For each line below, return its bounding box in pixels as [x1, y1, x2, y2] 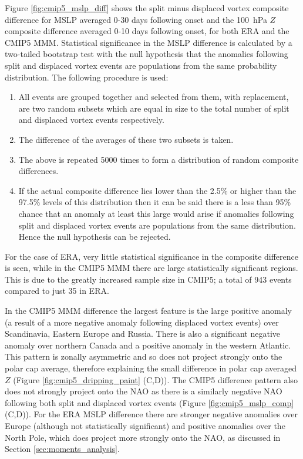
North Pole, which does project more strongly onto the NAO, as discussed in [5, 431, 281, 443]
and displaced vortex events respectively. [18, 113, 164, 126]
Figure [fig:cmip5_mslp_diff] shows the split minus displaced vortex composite [5, 2, 289, 14]
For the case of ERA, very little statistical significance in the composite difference [5, 250, 298, 262]
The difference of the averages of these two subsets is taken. [18, 133, 234, 145]
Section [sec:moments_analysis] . [5, 443, 120, 455]
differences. [18, 165, 59, 177]
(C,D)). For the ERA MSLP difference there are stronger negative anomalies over [5, 408, 298, 420]
